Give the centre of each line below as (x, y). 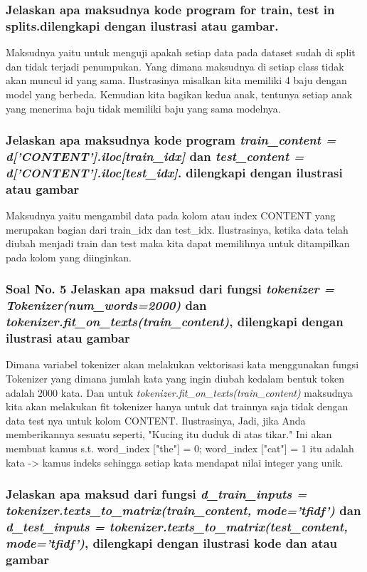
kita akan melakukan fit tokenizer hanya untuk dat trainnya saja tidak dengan (177, 406)
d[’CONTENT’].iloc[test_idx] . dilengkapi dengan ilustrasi (174, 172)
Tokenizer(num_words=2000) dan (106, 305)
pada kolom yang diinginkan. (69, 257)
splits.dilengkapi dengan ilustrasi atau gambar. (142, 25)
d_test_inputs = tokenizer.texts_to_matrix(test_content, (177, 526)
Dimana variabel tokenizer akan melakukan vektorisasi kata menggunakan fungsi (182, 364)
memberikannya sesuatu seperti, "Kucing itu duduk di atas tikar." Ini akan (169, 434)
